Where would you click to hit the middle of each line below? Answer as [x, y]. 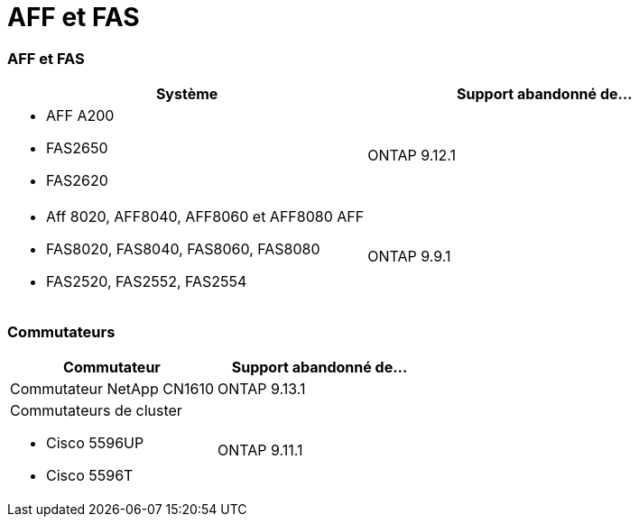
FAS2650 [77, 148]
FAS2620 [77, 181]
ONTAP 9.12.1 [412, 156]
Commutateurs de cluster [96, 410]
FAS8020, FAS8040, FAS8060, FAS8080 [183, 249]
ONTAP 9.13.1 [261, 388]
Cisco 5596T [90, 475]
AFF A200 [80, 116]
